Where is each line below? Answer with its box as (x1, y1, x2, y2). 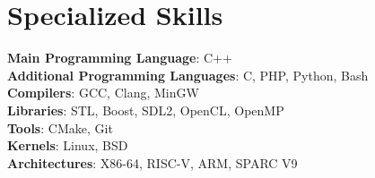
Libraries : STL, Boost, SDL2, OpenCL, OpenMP (7, 100, 284, 119)
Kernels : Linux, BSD (7, 136, 128, 155)
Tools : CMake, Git (7, 118, 113, 137)
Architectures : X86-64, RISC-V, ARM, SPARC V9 (7, 153, 298, 172)
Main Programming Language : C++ (7, 48, 232, 67)
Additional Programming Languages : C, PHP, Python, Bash (7, 65, 369, 84)
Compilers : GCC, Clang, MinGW (7, 83, 199, 102)
